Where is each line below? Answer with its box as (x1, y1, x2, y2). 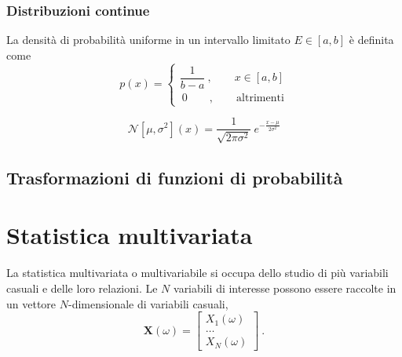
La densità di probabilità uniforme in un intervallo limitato (6, 31, 291, 48)
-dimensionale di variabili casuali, (68, 295, 228, 311)
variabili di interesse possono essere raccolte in (174, 279, 397, 296)
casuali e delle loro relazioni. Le (6, 279, 158, 296)
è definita (349, 31, 394, 48)
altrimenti (236, 92, 284, 104)
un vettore (6, 295, 57, 311)
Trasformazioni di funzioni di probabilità (6, 165, 343, 189)
